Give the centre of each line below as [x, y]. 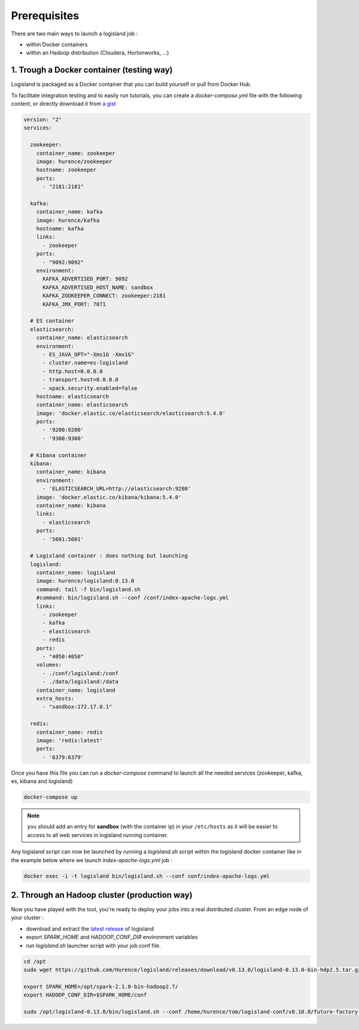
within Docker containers [57, 44]
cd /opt [35, 961]
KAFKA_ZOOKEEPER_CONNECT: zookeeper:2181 [104, 296]
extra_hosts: [55, 698]
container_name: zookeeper [76, 153]
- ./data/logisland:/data [81, 682]
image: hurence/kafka [68, 220]
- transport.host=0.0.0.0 [81, 380]
